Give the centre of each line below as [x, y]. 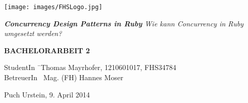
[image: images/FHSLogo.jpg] [53, 7]
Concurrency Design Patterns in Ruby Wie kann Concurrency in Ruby [124, 23]
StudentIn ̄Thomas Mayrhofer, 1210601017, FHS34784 [90, 67]
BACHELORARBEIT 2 [47, 50]
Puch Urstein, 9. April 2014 [47, 94]
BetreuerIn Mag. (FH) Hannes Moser [64, 77]
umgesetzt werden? [33, 33]
